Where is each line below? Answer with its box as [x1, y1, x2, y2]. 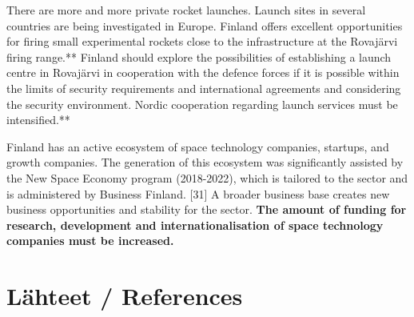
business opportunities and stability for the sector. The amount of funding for [6, 201, 407, 218]
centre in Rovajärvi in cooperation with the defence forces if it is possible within [6, 64, 400, 81]
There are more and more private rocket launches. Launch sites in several [6, 2, 366, 18]
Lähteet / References [6, 279, 243, 312]
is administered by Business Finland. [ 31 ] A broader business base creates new [6, 185, 390, 202]
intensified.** [6, 111, 70, 128]
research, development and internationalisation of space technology [6, 216, 384, 233]
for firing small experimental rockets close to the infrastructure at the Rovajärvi [6, 33, 398, 50]
